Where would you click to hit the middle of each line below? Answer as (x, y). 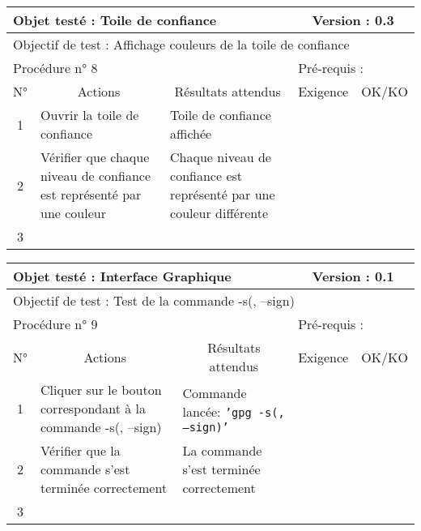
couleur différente (219, 213)
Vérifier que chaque (95, 157)
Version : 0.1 (353, 276)
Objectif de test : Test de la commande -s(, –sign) (154, 300)
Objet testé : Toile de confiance (115, 20)
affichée (191, 133)
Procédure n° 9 (55, 324)
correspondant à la (93, 408)
